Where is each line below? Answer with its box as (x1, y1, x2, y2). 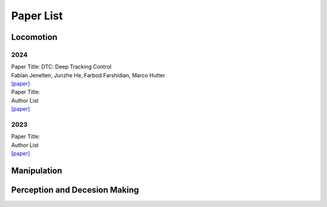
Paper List (11, 9, 63, 22)
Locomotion (11, 32, 58, 42)
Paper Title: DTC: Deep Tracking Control (11, 63, 112, 71)
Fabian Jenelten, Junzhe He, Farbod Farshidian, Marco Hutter (11, 71, 165, 78)
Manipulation (11, 166, 63, 176)
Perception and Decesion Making (11, 185, 139, 196)
